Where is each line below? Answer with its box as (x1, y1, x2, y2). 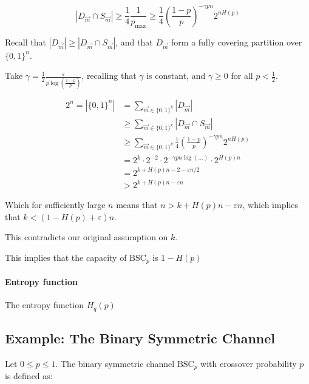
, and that (115, 35, 153, 48)
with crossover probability (200, 357, 297, 369)
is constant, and (146, 69, 206, 82)
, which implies (242, 198, 298, 211)
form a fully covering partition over (171, 35, 302, 48)
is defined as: (5, 369, 53, 382)
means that (116, 198, 158, 211)
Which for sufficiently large (5, 198, 106, 211)
